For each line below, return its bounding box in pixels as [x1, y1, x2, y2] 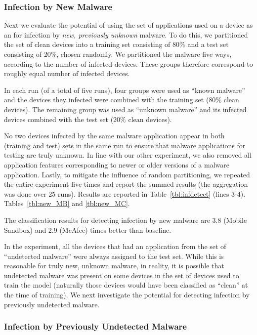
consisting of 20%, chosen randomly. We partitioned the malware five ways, [4, 49, 232, 59]
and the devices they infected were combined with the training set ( [4, 94, 209, 105]
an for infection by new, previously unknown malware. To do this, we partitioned [4, 29, 248, 40]
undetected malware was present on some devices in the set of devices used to [4, 270, 239, 280]
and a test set [187, 39, 229, 49]
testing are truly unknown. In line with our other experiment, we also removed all [4, 150, 252, 160]
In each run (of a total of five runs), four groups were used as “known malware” [4, 84, 245, 95]
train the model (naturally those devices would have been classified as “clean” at [4, 280, 248, 290]
